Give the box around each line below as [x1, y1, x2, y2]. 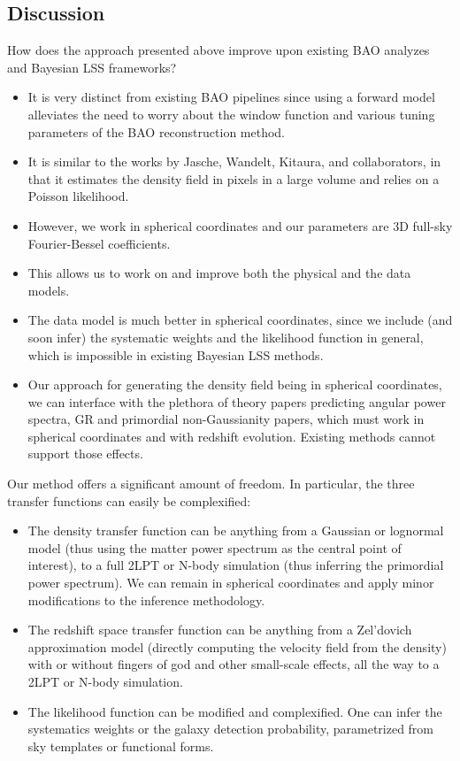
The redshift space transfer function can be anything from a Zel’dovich [27, 620, 412, 639]
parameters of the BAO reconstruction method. [27, 122, 286, 141]
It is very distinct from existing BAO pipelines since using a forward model [27, 88, 435, 106]
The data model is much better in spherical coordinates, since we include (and [27, 311, 453, 329]
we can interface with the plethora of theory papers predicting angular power [27, 392, 446, 411]
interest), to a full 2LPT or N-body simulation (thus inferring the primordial [27, 556, 444, 574]
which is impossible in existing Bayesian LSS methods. [27, 345, 324, 364]
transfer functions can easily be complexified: [7, 491, 251, 510]
